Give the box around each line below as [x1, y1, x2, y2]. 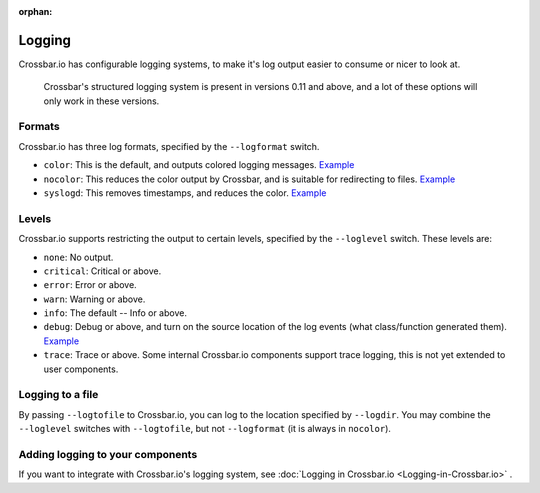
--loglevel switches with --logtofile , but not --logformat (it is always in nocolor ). [18, 423, 392, 435]
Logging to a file [18, 388, 99, 402]
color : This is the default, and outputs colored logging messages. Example [43, 159, 355, 171]
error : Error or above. [43, 279, 137, 291]
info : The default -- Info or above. [43, 307, 187, 319]
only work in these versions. [43, 95, 160, 107]
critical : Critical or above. [43, 265, 162, 277]
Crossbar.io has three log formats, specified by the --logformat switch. [18, 140, 320, 152]
